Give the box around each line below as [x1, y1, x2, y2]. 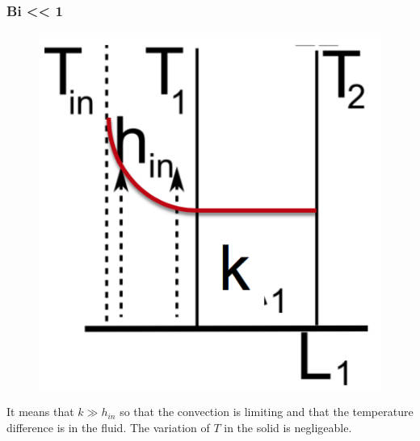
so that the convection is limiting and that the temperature [120, 403, 414, 420]
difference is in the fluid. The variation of [6, 418, 210, 435]
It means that [6, 403, 74, 420]
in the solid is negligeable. [224, 418, 352, 435]
